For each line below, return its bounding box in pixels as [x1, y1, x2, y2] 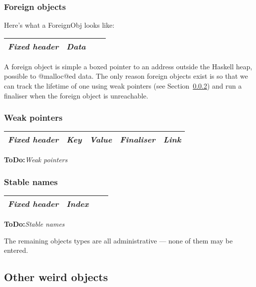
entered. [4, 245, 28, 255]
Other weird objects [4, 269, 108, 285]
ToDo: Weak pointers [4, 154, 68, 165]
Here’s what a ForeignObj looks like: [4, 20, 115, 30]
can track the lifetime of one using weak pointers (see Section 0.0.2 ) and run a [4, 81, 242, 91]
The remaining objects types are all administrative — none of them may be [4, 235, 233, 245]
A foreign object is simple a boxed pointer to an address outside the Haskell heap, [4, 61, 253, 71]
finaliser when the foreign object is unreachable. [4, 90, 148, 100]
